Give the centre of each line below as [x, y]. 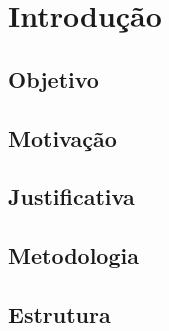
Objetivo [53, 78]
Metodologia [73, 255]
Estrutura [59, 313]
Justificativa [71, 196]
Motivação [62, 137]
